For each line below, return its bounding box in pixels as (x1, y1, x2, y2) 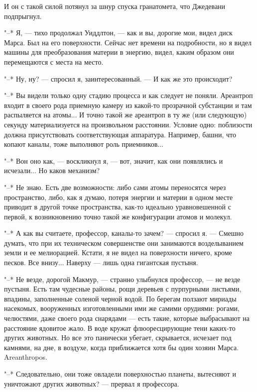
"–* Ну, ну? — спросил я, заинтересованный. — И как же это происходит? (4, 73, 233, 84)
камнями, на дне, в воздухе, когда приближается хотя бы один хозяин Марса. (4, 342, 239, 352)
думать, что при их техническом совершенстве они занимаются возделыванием (4, 237, 244, 248)
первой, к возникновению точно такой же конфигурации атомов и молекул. (4, 211, 232, 221)
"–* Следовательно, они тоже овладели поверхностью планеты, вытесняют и (4, 369, 236, 379)
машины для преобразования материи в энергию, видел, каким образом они (4, 47, 234, 57)
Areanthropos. (4, 352, 47, 362)
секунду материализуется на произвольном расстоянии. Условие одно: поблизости (4, 119, 253, 129)
